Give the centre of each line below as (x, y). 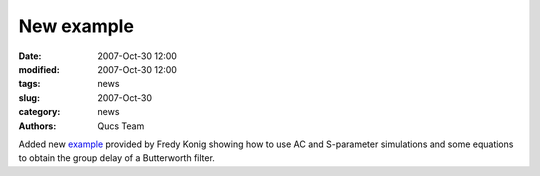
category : (39, 112)
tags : (29, 84)
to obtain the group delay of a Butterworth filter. (116, 158)
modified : (39, 69)
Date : (30, 56)
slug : (29, 97)
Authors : (37, 126)
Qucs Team (121, 126)
